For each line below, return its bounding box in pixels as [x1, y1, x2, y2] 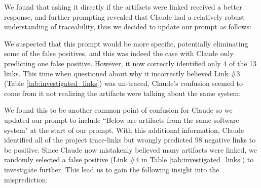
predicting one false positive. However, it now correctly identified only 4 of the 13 [4, 58, 257, 68]
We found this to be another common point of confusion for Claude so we [4, 105, 233, 115]
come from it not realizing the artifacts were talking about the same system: [4, 87, 241, 98]
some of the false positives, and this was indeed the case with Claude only [4, 48, 234, 59]
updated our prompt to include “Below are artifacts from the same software [4, 114, 239, 125]
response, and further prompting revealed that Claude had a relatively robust [4, 11, 245, 22]
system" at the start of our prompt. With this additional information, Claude [4, 124, 244, 135]
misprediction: [4, 174, 48, 184]
